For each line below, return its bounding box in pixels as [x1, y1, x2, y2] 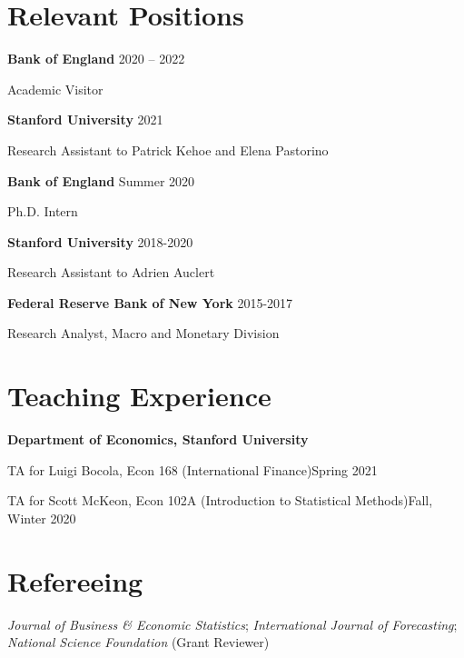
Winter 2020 [7, 508, 76, 527]
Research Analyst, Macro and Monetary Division [7, 324, 280, 343]
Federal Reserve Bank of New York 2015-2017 [7, 293, 293, 312]
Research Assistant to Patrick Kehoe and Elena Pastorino [7, 140, 329, 159]
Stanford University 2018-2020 [7, 232, 193, 251]
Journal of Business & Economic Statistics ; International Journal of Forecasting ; [7, 614, 458, 633]
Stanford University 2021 [7, 110, 163, 129]
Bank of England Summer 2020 [7, 171, 195, 190]
